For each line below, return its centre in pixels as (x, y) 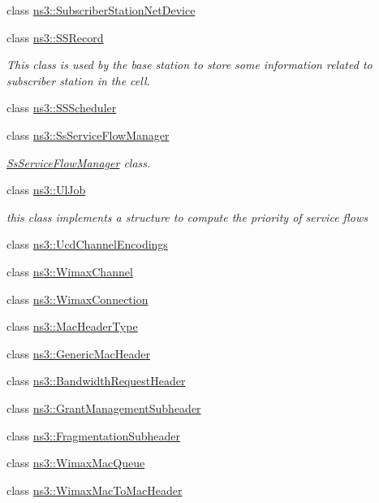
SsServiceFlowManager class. (79, 162)
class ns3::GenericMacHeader (78, 353)
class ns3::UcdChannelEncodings (87, 244)
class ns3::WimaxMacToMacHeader (95, 490)
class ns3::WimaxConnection (78, 299)
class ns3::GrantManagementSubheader (104, 408)
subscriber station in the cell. (78, 80)
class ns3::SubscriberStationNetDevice (101, 10)
